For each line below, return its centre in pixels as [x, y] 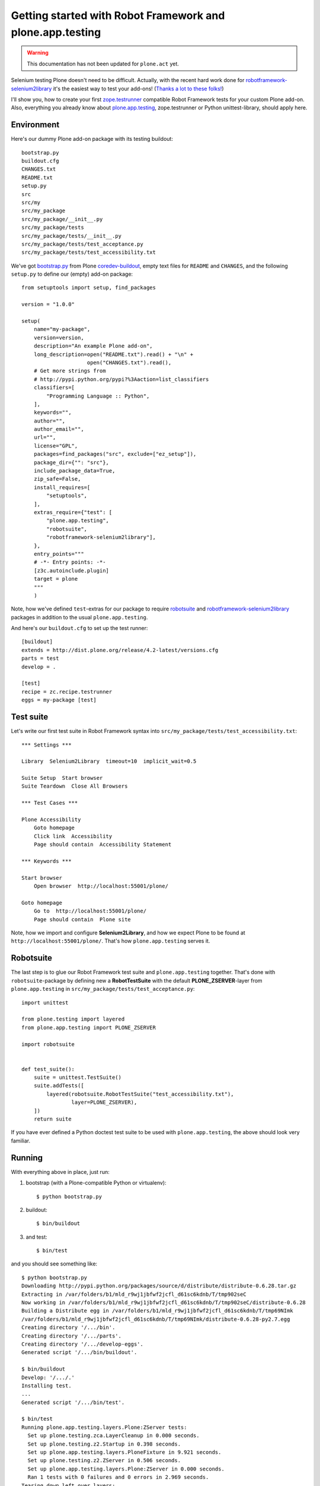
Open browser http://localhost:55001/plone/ [101, 886]
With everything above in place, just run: [60, 1172]
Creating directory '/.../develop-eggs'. [82, 1344]
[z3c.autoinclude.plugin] [71, 570]
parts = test [40, 659]
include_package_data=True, [74, 471]
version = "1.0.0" [48, 304]
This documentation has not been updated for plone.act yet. [103, 64]
